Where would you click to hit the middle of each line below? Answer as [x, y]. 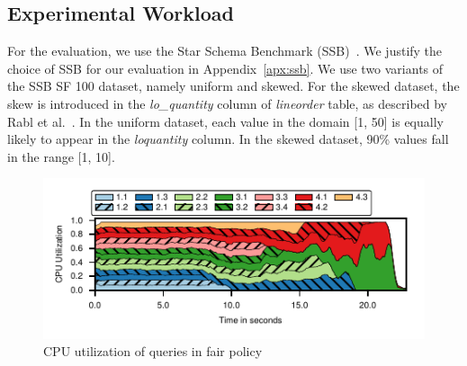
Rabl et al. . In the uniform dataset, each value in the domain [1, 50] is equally [225, 121]
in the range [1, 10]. [61, 156]
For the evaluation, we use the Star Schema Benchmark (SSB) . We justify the [225, 51]
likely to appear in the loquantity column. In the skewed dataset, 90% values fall [228, 139]
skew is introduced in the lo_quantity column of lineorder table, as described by [228, 103]
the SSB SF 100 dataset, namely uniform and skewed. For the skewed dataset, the [233, 86]
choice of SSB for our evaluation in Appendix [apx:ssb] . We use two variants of [225, 68]
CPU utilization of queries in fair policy [153, 351]
